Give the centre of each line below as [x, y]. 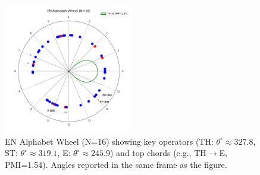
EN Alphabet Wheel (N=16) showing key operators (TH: [109, 141]
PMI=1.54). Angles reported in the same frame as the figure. [116, 164]
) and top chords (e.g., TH [158, 153]
